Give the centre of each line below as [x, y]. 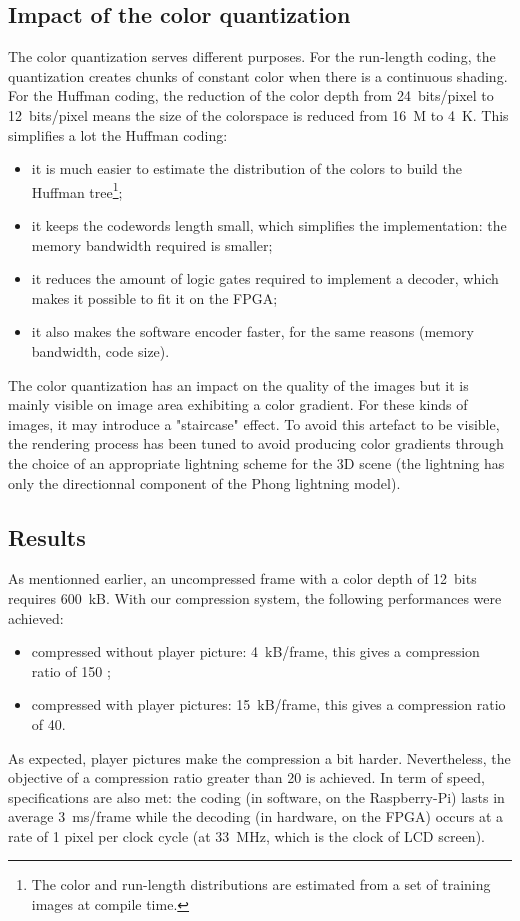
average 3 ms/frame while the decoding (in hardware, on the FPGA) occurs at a [256, 816]
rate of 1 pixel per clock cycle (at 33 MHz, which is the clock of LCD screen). [246, 835]
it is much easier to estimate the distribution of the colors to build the [247, 168]
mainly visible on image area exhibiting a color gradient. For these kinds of [238, 404]
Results [47, 536]
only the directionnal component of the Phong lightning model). [204, 482]
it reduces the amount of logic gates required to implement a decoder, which [265, 278]
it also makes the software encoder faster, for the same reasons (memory [252, 331]
